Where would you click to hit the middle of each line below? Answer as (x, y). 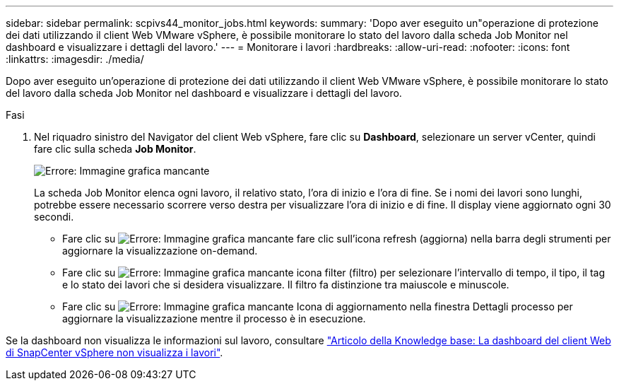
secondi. (54, 217)
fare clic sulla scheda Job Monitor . (115, 149)
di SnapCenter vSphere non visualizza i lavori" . (114, 352)
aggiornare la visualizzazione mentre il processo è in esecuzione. (214, 318)
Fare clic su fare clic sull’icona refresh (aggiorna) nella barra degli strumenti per (337, 239)
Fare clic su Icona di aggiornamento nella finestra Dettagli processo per (318, 306)
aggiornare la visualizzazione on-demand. (160, 251)
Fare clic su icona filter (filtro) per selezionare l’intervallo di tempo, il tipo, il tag (334, 273)
